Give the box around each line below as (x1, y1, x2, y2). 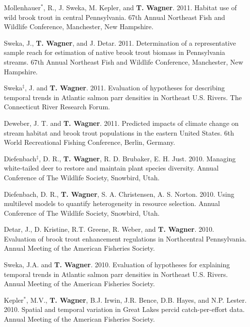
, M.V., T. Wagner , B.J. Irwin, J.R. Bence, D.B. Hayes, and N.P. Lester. (26, 294, 247, 305)
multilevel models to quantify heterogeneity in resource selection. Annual (4, 198, 220, 208)
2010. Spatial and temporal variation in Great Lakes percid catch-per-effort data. (4, 304, 245, 314)
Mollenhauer (4, 2, 41, 12)
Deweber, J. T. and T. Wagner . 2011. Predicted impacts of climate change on (4, 118, 239, 128)
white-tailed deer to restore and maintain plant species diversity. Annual (4, 163, 219, 173)
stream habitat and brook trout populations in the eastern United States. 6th (4, 127, 234, 138)
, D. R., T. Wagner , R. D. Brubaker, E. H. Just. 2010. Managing (39, 153, 236, 163)
